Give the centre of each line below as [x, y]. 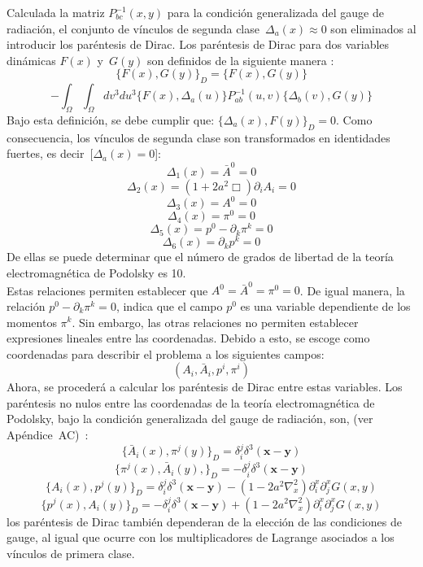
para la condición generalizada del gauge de [275, 12]
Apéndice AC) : [48, 435]
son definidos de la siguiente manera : [241, 60]
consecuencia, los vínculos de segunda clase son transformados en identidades [198, 137]
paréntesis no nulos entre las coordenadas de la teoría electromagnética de [191, 402]
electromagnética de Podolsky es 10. [96, 273]
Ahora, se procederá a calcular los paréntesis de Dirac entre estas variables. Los [205, 387]
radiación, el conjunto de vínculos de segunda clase [133, 28]
